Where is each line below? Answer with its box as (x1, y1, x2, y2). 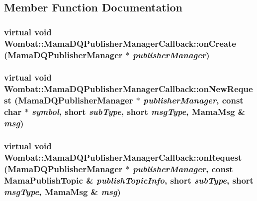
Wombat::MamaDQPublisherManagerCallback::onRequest (4, 151, 242, 163)
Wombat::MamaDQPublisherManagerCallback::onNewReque (4, 83, 253, 95)
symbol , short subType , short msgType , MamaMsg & (31, 105, 246, 118)
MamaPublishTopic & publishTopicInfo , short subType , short (4, 174, 254, 186)
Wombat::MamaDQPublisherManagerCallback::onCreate (4, 37, 236, 49)
